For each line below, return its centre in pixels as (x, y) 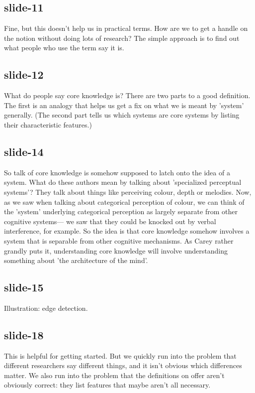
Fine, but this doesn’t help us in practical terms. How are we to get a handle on (126, 28)
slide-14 (24, 151)
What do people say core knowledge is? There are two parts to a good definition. (127, 95)
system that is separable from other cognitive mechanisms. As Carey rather (119, 240)
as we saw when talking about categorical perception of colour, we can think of (124, 201)
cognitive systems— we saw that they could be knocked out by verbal (110, 221)
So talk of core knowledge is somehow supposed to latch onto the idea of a (117, 172)
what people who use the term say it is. (64, 48)
